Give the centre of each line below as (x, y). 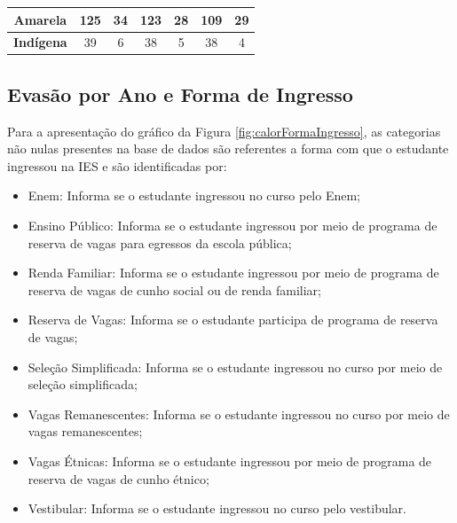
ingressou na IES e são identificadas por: (117, 165)
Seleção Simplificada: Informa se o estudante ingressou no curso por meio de (235, 367)
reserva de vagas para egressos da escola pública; (160, 242)
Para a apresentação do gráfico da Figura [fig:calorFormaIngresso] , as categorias (224, 131)
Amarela (40, 19)
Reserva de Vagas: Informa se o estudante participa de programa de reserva (233, 320)
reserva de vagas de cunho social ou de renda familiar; (174, 289)
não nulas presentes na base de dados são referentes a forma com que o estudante (228, 148)
